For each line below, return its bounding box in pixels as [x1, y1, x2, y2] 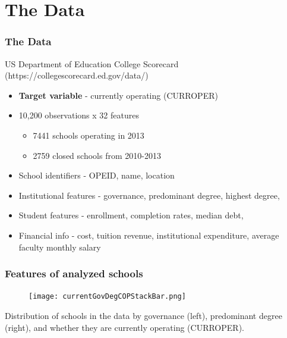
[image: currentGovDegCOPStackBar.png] [29, 292, 186, 301]
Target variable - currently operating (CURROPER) [18, 89, 218, 101]
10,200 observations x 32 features [18, 109, 139, 121]
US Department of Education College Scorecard [5, 57, 179, 70]
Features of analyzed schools [5, 266, 143, 281]
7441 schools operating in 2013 [33, 129, 144, 141]
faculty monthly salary [18, 240, 101, 253]
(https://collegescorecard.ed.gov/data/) [5, 69, 149, 82]
